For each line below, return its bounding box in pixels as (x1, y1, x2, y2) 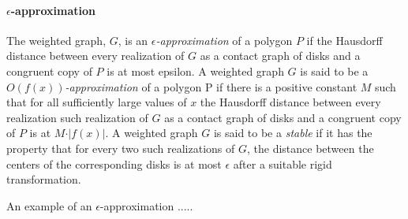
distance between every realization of (6, 47, 185, 64)
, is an (118, 32, 148, 48)
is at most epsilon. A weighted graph (107, 62, 284, 79)
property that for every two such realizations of (6, 139, 235, 156)
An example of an (6, 197, 92, 213)
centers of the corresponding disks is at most (6, 155, 222, 172)
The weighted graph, (6, 32, 107, 48)
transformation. (6, 171, 81, 187)
